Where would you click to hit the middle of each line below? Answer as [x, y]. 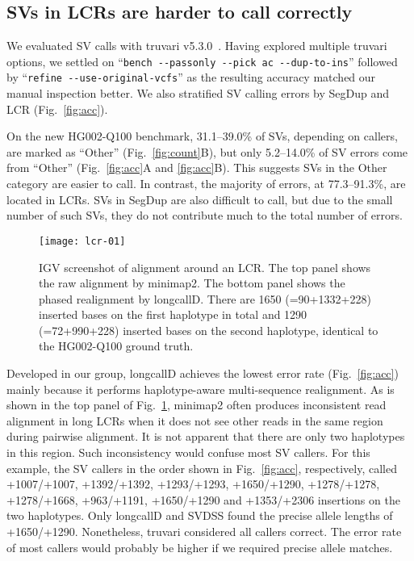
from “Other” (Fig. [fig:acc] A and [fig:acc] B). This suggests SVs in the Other [197, 167]
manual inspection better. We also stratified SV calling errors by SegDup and [198, 93]
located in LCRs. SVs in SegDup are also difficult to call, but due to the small [200, 199]
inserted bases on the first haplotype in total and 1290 [173, 314]
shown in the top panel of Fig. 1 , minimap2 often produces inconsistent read [197, 405]
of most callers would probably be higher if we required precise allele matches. [200, 547]
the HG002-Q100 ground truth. [116, 346]
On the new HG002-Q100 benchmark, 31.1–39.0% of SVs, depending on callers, [202, 136]
